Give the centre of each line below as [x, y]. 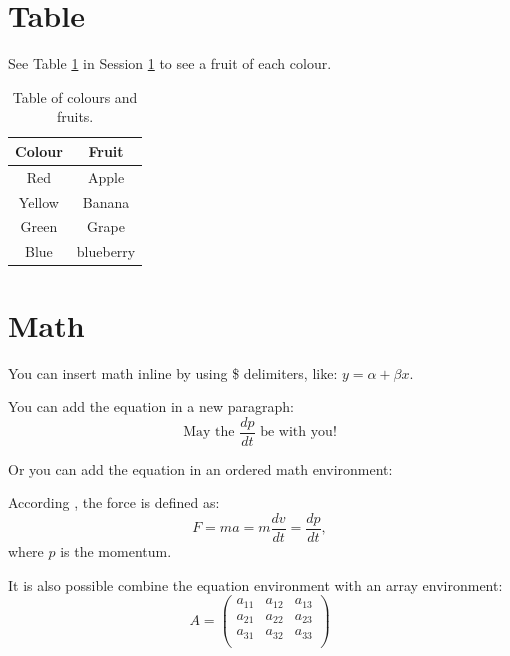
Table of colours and [75, 96]
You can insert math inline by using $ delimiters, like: [173, 372]
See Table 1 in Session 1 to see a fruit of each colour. [170, 63]
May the [209, 432]
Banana [106, 201]
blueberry [106, 251]
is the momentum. [116, 551]
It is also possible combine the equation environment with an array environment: [255, 584]
